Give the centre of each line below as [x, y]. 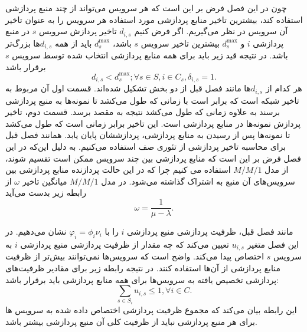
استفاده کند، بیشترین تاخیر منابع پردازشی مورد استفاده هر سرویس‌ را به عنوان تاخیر [154, 19]
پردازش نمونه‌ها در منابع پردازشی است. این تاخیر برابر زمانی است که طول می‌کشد [153, 123]
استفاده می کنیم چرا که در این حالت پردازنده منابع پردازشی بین [118, 170]
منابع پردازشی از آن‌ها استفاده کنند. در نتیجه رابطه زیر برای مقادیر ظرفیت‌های [143, 267]
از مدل [277, 170]
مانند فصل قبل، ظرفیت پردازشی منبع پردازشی [210, 231]
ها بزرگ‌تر [23, 43]
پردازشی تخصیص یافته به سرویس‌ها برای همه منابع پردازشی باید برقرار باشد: [142, 279]
